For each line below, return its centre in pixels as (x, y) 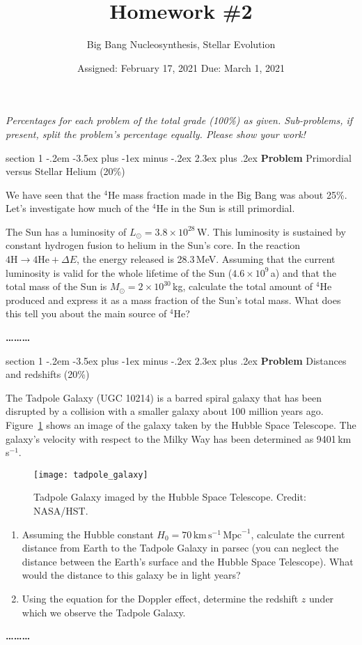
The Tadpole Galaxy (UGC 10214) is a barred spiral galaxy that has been (164, 397)
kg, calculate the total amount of (243, 286)
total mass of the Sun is (56, 286)
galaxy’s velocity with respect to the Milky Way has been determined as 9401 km (179, 438)
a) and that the (303, 272)
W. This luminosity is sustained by (271, 231)
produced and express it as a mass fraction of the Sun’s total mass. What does (173, 299)
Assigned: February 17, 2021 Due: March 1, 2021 (181, 67)
